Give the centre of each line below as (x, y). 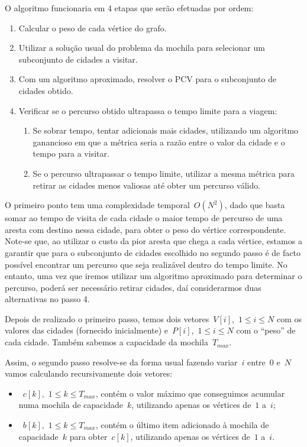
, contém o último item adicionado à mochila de (182, 425)
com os (289, 318)
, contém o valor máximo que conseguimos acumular (190, 393)
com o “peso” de (266, 330)
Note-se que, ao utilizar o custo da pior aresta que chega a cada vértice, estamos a (153, 241)
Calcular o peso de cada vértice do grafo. (93, 27)
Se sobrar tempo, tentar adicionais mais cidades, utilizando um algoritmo (166, 130)
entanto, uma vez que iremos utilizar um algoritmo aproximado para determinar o (153, 276)
